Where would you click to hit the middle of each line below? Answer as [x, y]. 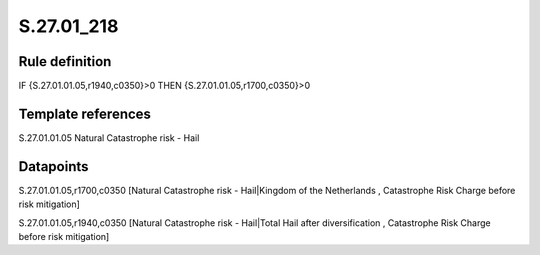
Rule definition [65, 61]
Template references [85, 113]
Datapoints [53, 166]
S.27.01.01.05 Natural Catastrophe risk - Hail [109, 137]
